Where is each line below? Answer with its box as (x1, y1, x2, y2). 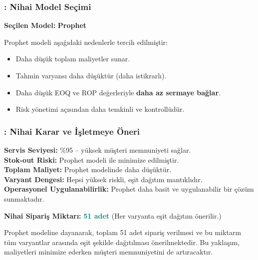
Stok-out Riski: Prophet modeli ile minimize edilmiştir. (4, 154, 179, 165)
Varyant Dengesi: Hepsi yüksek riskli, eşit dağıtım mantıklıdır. (4, 174, 203, 184)
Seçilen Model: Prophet (4, 20, 87, 30)
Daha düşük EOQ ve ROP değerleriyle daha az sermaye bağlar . (15, 87, 221, 97)
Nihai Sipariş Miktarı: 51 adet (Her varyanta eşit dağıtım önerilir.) (4, 210, 222, 221)
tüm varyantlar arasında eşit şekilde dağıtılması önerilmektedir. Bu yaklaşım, (4, 237, 240, 247)
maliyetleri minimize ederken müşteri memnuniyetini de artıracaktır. (4, 247, 213, 257)
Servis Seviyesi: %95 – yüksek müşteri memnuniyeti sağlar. (4, 145, 191, 155)
